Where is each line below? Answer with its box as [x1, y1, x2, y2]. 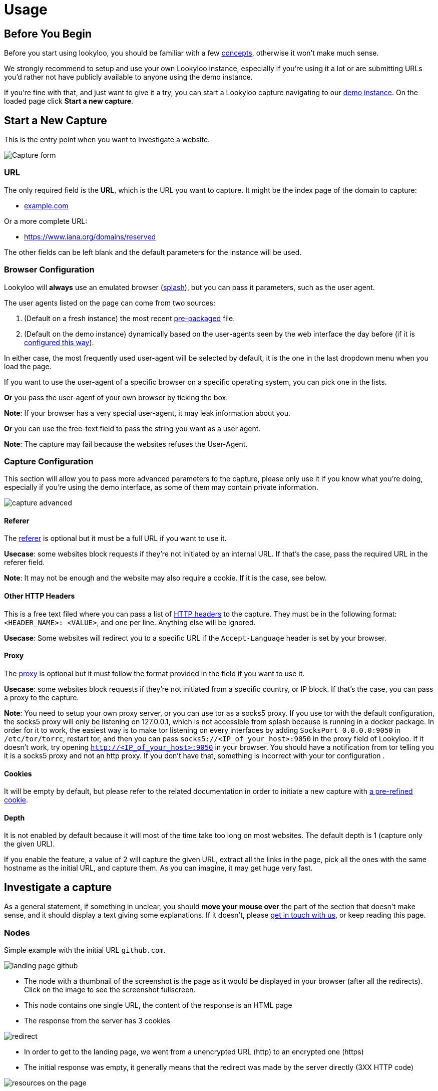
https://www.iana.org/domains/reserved [24, 232, 156, 241]
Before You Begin [4, 27, 92, 40]
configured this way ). [24, 338, 94, 347]
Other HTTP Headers [4, 592, 75, 601]
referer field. [4, 558, 45, 567]
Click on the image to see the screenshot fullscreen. [24, 985, 196, 994]
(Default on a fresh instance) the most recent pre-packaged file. [24, 314, 235, 323]
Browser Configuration [4, 264, 95, 275]
